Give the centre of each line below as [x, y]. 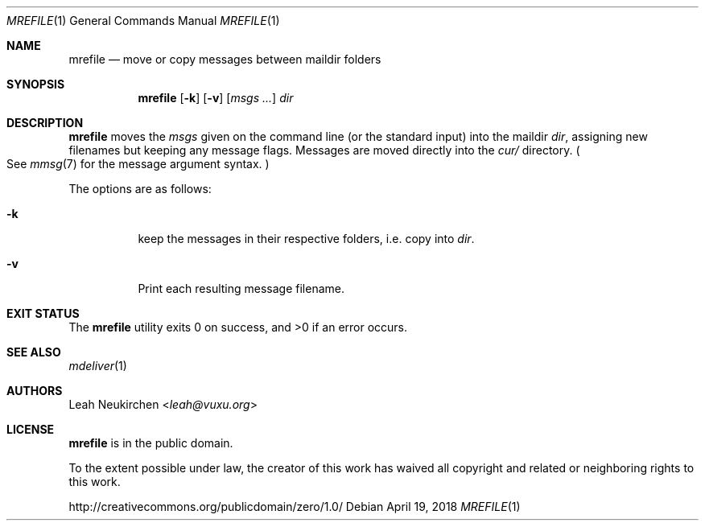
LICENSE [31, 429]
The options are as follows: [140, 189]
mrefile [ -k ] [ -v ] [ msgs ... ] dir [216, 98]
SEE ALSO [34, 352]
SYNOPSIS [36, 84]
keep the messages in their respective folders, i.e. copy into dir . [306, 239]
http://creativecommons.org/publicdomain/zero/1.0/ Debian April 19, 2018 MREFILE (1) [295, 506]
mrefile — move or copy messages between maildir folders [225, 59]
